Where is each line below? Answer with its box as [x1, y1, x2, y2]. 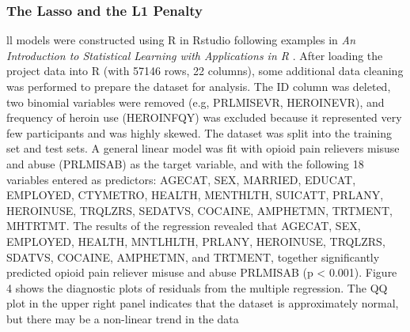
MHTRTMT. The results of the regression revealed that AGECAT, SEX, [6, 217, 361, 234]
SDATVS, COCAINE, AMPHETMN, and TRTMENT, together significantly [6, 248, 380, 265]
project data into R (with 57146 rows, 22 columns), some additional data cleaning [6, 62, 404, 79]
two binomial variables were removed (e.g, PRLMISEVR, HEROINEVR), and [6, 93, 385, 110]
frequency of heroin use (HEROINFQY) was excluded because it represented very [6, 109, 402, 126]
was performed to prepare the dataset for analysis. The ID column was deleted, [6, 78, 391, 94]
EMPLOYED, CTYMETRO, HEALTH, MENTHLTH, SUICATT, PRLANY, [6, 187, 384, 203]
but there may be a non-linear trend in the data [6, 310, 239, 326]
